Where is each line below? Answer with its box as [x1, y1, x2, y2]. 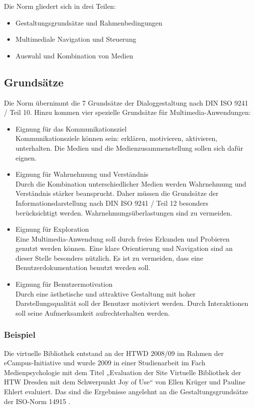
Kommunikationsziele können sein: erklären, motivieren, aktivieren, [15, 133, 218, 143]
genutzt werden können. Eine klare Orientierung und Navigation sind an [15, 243, 233, 253]
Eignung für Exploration [15, 224, 89, 234]
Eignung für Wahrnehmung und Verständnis [15, 169, 149, 179]
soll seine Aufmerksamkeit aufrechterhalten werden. [15, 307, 170, 318]
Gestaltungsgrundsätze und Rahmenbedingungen [15, 17, 163, 27]
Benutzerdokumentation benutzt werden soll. [15, 262, 151, 272]
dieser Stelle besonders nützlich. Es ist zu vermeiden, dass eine [15, 252, 203, 263]
